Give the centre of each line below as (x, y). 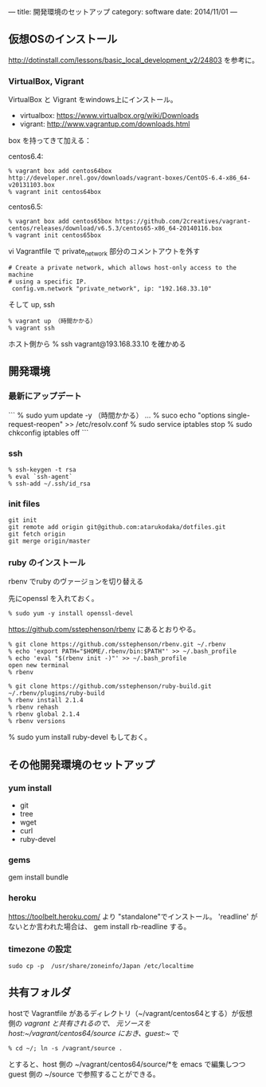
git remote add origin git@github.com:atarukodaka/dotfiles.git (117, 528)
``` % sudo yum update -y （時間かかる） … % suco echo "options (117, 415)
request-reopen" (36, 424)
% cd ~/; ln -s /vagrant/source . (66, 1048)
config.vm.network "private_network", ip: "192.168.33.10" (112, 289)
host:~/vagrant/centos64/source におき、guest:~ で (94, 1033)
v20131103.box (32, 185)
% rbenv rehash (33, 708)
